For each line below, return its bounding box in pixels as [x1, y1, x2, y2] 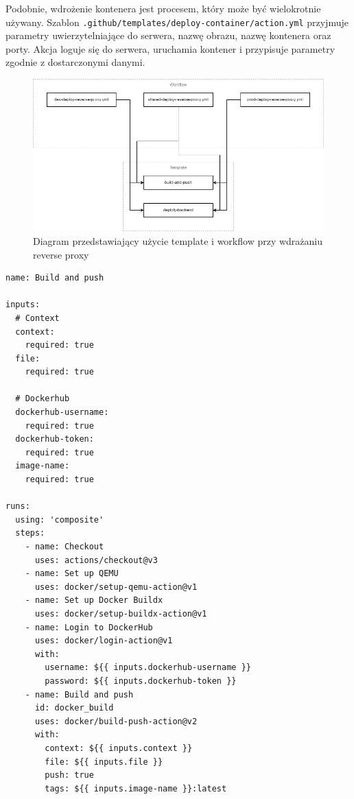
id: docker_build [34, 703, 114, 713]
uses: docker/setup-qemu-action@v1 [34, 582, 198, 592]
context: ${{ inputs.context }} [45, 743, 193, 753]
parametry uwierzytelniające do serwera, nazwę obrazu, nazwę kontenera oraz [5, 28, 331, 43]
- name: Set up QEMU [25, 569, 119, 579]
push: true [45, 770, 94, 780]
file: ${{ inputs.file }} [45, 756, 163, 767]
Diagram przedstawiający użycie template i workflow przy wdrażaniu [33, 233, 323, 248]
